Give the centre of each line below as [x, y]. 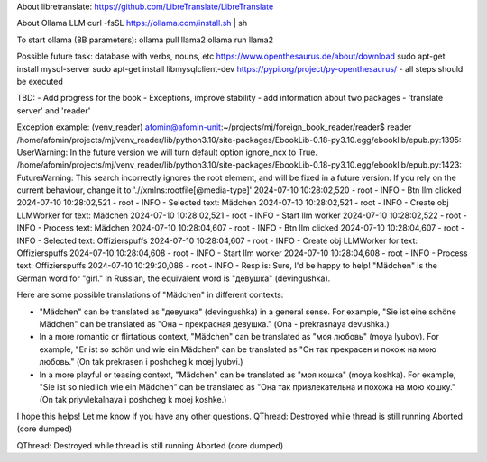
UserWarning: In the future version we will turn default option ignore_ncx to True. [167, 152]
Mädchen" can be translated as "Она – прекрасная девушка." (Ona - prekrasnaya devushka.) [214, 323]
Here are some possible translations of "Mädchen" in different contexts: [150, 295]
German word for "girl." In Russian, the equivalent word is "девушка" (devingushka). [174, 278]
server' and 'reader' [54, 110]
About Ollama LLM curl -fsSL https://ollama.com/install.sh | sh [132, 23]
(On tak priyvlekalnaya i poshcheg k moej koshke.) [133, 400]
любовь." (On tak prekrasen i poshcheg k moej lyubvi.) [141, 362]
